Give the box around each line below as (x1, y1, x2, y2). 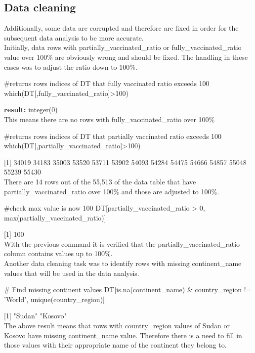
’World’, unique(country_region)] (4, 294, 105, 304)
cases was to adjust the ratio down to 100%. (4, 61, 137, 72)
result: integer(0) (4, 104, 58, 115)
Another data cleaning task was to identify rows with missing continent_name (4, 258, 242, 268)
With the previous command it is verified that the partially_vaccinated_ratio (4, 238, 240, 249)
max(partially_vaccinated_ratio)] (4, 212, 106, 222)
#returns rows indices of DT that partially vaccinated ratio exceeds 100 (4, 131, 222, 141)
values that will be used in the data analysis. (4, 267, 139, 278)
